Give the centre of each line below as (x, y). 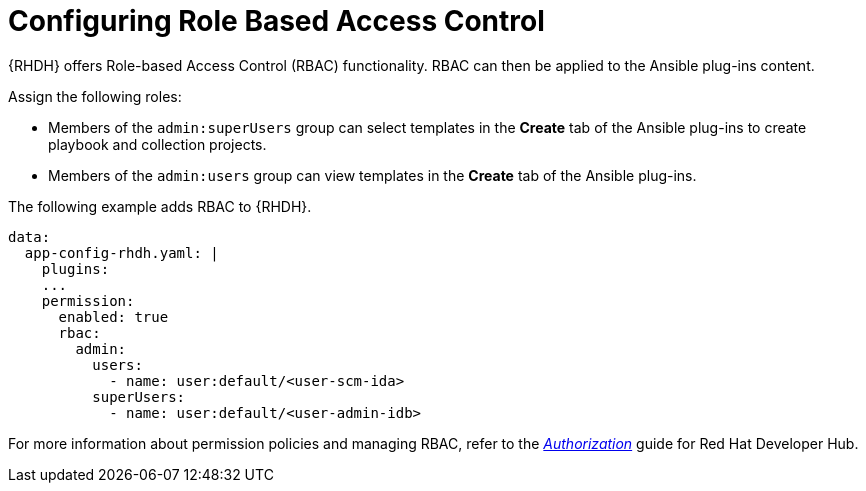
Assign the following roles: (95, 96)
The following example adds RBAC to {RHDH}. (160, 206)
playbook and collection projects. (157, 144)
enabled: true (113, 316)
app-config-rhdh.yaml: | (121, 252)
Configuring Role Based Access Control (276, 21)
